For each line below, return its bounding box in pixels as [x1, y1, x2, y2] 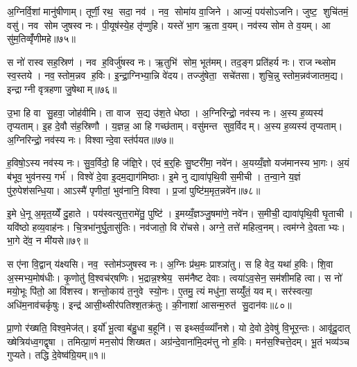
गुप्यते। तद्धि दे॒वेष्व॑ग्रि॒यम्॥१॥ [7, 348, 105, 362]
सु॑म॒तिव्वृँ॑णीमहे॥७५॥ [7, 31, 76, 46]
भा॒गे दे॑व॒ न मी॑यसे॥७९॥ [7, 233, 88, 248]
